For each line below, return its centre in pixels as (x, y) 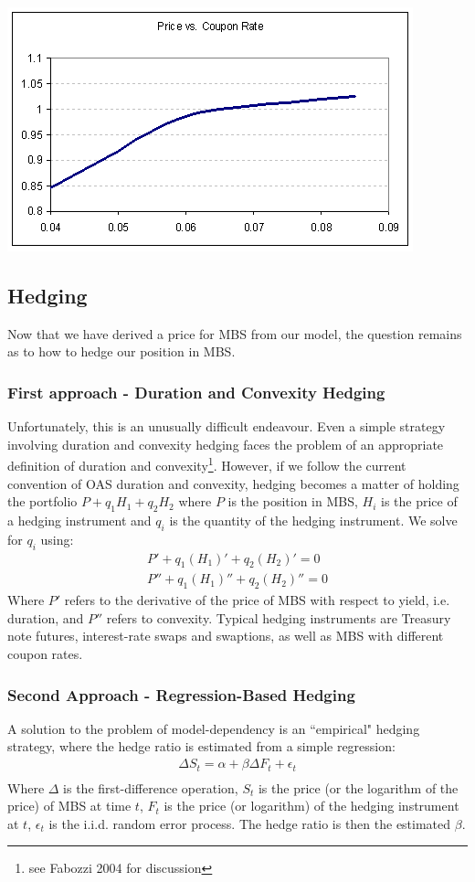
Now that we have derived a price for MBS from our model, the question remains (235, 333)
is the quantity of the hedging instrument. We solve (313, 521)
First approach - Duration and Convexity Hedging (196, 392)
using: (57, 539)
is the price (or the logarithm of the (358, 787)
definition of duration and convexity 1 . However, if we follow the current (207, 464)
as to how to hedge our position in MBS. (121, 351)
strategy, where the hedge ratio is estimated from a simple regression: (201, 746)
